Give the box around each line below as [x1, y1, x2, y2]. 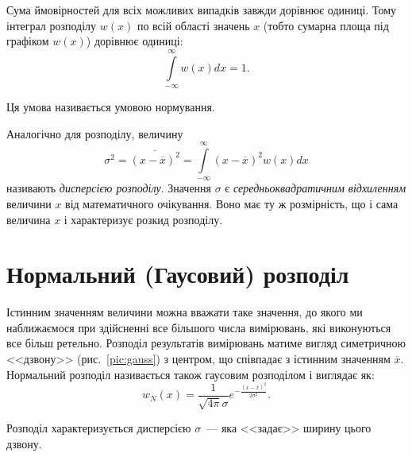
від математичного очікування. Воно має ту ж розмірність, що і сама [65, 195, 399, 211]
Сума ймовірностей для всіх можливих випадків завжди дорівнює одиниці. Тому [6, 2, 397, 17]
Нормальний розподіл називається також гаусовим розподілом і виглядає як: [6, 366, 375, 382]
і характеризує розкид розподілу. [64, 211, 223, 227]
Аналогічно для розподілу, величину [6, 125, 183, 141]
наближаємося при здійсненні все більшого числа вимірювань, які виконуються [6, 319, 391, 335]
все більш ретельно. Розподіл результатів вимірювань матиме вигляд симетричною [6, 335, 406, 351]
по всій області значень [137, 17, 250, 33]
